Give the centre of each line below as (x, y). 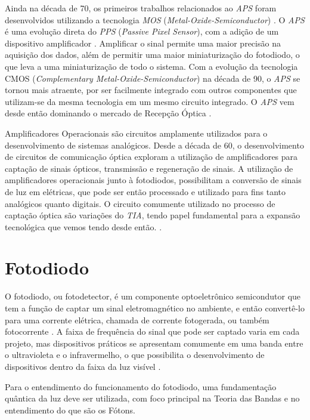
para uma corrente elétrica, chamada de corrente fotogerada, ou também (137, 319)
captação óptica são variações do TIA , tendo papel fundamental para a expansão (153, 215)
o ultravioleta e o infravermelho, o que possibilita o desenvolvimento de (135, 355)
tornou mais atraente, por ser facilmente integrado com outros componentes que (151, 90)
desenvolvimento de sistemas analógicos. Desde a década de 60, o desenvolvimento (154, 145)
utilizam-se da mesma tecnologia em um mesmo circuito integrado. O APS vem (150, 101)
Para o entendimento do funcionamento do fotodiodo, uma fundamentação (141, 386)
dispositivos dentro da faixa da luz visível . (83, 366)
